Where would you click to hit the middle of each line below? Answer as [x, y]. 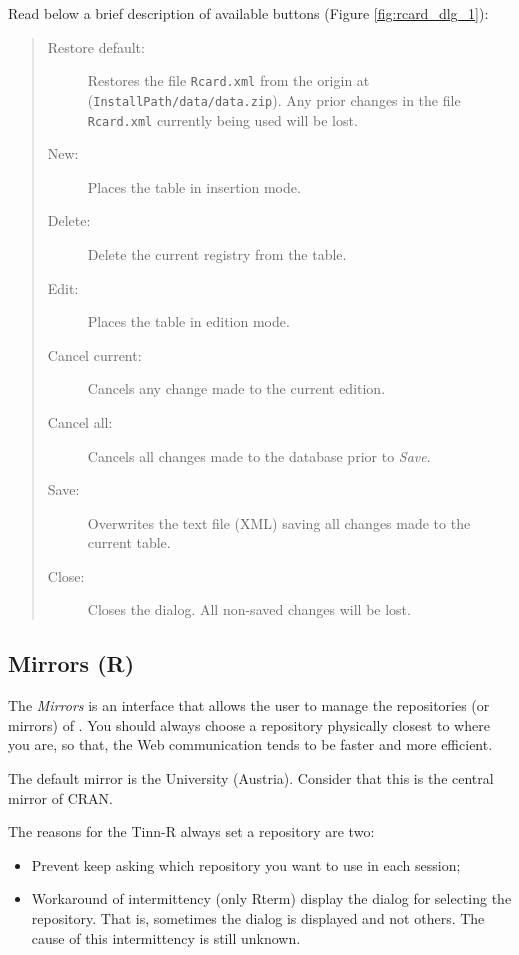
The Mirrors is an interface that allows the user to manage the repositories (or [249, 705]
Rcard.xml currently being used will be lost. [222, 119]
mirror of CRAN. [60, 797]
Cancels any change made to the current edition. [236, 388]
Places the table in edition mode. [188, 321]
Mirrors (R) [71, 663]
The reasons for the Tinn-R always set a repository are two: [191, 831]
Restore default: [96, 46]
